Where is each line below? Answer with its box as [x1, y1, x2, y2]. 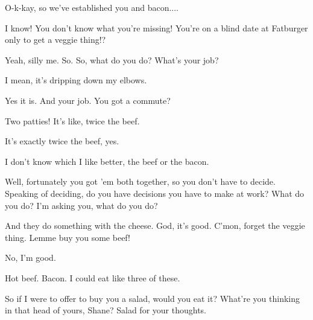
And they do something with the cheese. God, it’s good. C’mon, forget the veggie [5, 219, 305, 232]
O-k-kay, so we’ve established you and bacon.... [5, 1, 179, 13]
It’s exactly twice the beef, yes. [5, 135, 119, 147]
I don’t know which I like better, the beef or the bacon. [5, 155, 209, 167]
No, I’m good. [5, 251, 56, 264]
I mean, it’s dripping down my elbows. [5, 74, 147, 86]
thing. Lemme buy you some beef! [5, 231, 130, 243]
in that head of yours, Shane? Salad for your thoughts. [5, 304, 206, 316]
